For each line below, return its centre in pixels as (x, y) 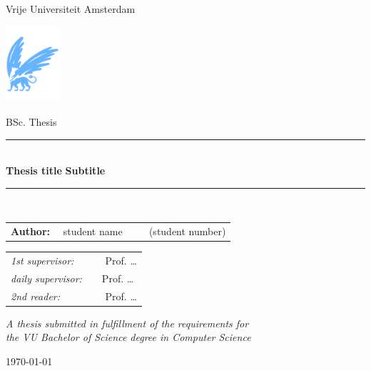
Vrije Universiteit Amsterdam (71, 9)
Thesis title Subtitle (56, 170)
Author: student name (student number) (118, 231)
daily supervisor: (46, 278)
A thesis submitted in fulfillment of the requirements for (127, 323)
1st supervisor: (42, 260)
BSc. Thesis (31, 122)
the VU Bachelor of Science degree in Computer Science (128, 337)
